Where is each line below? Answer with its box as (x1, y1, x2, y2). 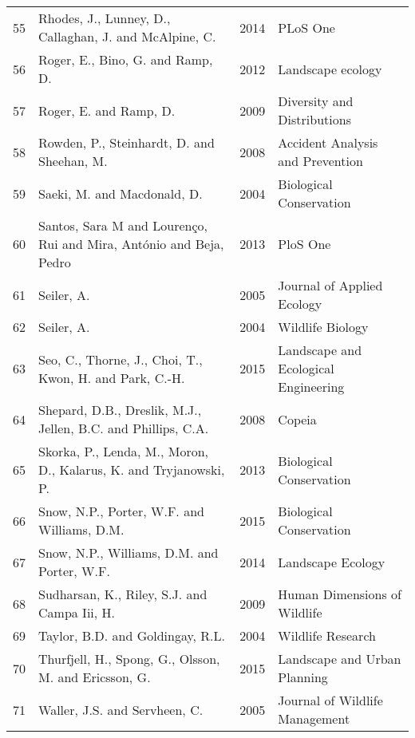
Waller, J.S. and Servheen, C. (38, 700, 204, 719)
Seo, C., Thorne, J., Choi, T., (38, 349, 203, 369)
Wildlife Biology (278, 318, 369, 336)
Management (278, 709, 350, 728)
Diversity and (278, 92, 354, 110)
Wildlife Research (278, 626, 376, 645)
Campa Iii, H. (38, 603, 116, 622)
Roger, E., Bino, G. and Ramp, (38, 50, 213, 69)
